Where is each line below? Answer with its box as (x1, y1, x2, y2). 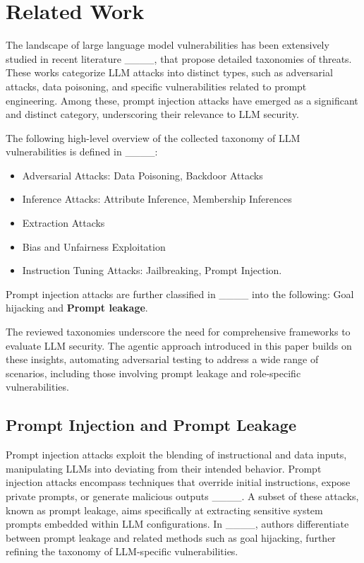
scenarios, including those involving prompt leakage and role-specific (6, 365, 301, 380)
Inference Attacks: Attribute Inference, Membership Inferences (22, 191, 292, 206)
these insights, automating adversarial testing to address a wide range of (6, 352, 319, 367)
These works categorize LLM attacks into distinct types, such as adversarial (6, 65, 333, 80)
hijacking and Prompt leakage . (6, 300, 148, 315)
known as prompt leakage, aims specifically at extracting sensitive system (6, 502, 323, 517)
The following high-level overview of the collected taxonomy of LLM (6, 130, 301, 145)
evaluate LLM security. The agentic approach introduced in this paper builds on (6, 338, 352, 352)
